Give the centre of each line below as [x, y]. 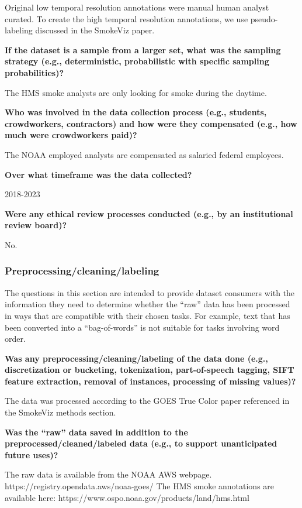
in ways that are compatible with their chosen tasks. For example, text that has [147, 315]
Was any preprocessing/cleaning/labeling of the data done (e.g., [136, 358]
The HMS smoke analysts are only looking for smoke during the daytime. [136, 92]
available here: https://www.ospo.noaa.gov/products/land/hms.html [127, 497]
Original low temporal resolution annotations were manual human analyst [137, 7]
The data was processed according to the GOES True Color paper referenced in [147, 401]
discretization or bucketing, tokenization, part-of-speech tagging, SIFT [150, 370]
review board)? [36, 225]
